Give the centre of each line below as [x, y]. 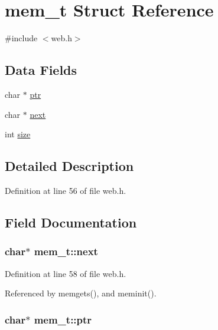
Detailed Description [69, 166]
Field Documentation [71, 222]
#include [21, 38]
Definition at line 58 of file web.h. [66, 273]
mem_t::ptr [63, 319]
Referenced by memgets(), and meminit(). [81, 293]
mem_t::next [66, 251]
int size [18, 134]
